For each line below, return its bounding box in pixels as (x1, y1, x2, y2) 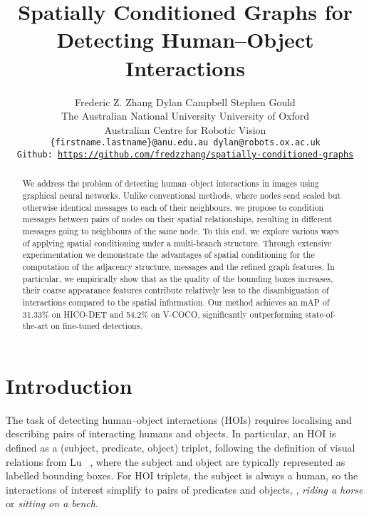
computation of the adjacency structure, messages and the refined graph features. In (22, 260, 335, 272)
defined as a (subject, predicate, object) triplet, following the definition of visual (6, 440, 355, 455)
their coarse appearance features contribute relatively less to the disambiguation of (22, 284, 329, 296)
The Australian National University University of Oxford (61, 108, 310, 123)
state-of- (305, 308, 336, 320)
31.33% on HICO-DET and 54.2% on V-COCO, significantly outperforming (22, 308, 303, 320)
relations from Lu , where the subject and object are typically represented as (6, 454, 345, 469)
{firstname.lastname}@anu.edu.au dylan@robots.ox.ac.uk (50, 137, 321, 148)
